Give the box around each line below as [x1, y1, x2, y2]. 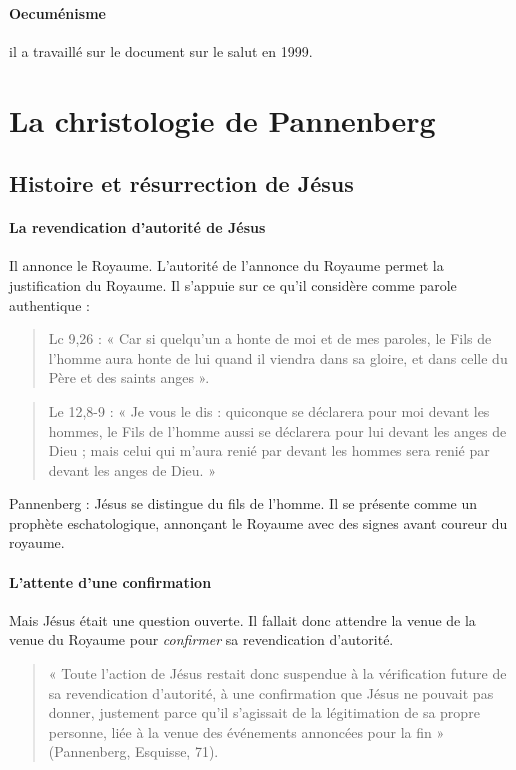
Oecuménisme [9, 2, 106, 23]
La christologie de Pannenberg [9, 99, 436, 140]
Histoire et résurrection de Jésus [9, 168, 354, 199]
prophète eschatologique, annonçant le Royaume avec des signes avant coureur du [9, 512, 508, 533]
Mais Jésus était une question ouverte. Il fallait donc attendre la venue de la [9, 609, 476, 630]
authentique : [9, 294, 90, 315]
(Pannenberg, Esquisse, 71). [48, 741, 219, 762]
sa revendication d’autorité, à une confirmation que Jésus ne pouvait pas [48, 682, 494, 703]
